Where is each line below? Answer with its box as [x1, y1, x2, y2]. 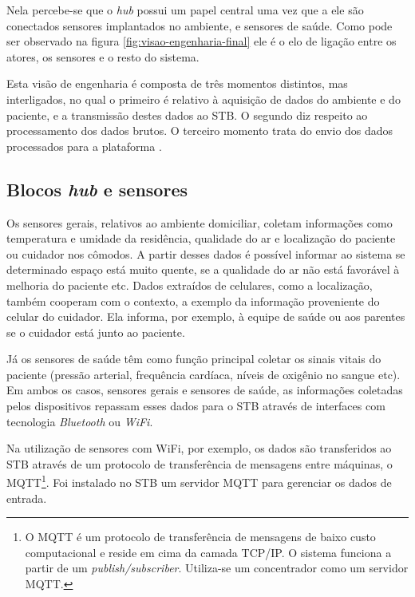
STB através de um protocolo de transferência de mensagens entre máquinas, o [6, 455, 393, 472]
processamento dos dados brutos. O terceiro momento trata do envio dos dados [6, 122, 393, 139]
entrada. [6, 489, 47, 506]
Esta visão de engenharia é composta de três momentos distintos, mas [6, 75, 348, 92]
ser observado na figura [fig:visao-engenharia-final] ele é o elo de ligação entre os [6, 33, 397, 49]
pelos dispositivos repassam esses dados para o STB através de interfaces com [6, 397, 385, 414]
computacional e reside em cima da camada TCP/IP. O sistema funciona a [25, 544, 392, 560]
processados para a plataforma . [6, 137, 162, 154]
